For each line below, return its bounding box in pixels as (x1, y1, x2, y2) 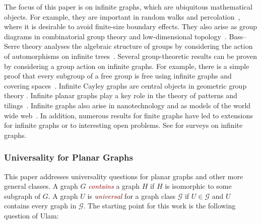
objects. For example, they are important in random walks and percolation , (4, 11, 240, 22)
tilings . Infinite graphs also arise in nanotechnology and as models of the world (4, 100, 251, 110)
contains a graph (88, 181, 140, 191)
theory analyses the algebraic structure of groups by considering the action (22, 41, 253, 51)
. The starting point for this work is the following (83, 200, 236, 211)
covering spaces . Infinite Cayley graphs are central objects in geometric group (4, 80, 247, 91)
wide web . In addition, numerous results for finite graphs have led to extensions (4, 110, 253, 120)
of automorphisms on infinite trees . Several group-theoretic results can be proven (4, 50, 257, 61)
